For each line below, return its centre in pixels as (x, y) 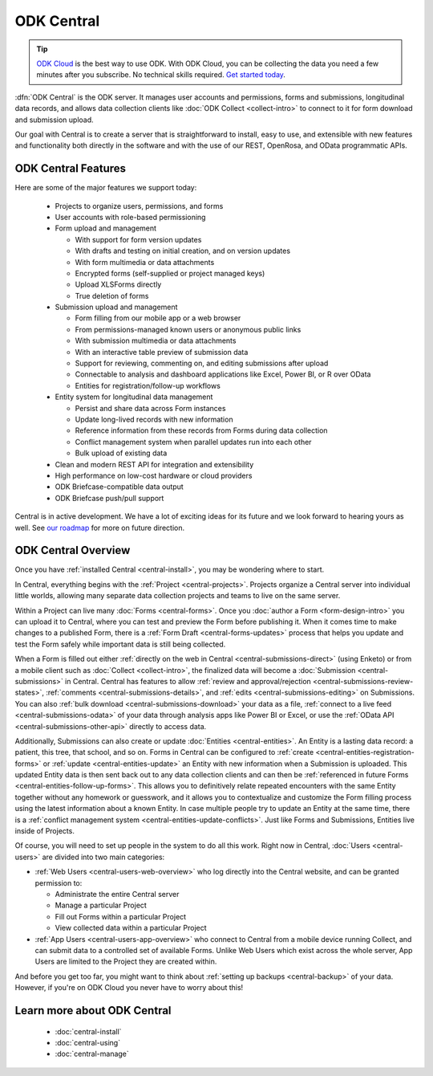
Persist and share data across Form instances (150, 408)
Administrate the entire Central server (117, 894)
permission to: (59, 882)
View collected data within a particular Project (131, 928)
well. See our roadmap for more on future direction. (99, 528)
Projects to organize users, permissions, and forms (139, 206)
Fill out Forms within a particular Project (121, 916)
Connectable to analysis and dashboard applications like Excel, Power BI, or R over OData (223, 374)
